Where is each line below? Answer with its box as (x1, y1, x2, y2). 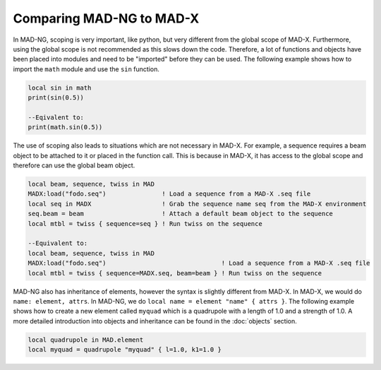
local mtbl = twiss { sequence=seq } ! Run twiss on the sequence (28, 220, 262, 227)
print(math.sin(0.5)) (28, 124, 103, 131)
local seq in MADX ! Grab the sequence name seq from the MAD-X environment (28, 200, 367, 208)
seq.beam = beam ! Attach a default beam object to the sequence (28, 210, 333, 218)
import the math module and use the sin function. (13, 64, 160, 73)
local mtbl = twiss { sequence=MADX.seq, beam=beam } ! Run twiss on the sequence (28, 269, 322, 277)
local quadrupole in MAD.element (28, 335, 144, 344)
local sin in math (28, 83, 92, 92)
